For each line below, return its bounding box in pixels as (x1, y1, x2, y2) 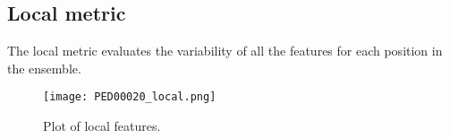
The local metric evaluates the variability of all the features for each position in (7, 41, 443, 60)
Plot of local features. (43, 116, 161, 135)
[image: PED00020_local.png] (43, 91, 217, 104)
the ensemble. (7, 58, 81, 77)
